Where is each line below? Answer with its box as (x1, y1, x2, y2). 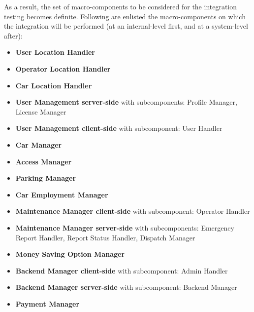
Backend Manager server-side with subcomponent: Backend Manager (15, 282, 237, 292)
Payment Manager (15, 298, 80, 309)
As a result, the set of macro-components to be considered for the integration (4, 1, 237, 11)
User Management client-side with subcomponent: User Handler (15, 123, 222, 133)
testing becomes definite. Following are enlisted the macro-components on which (4, 11, 246, 21)
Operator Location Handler (15, 63, 111, 74)
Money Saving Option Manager (15, 249, 125, 259)
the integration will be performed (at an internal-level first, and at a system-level (4, 21, 248, 31)
